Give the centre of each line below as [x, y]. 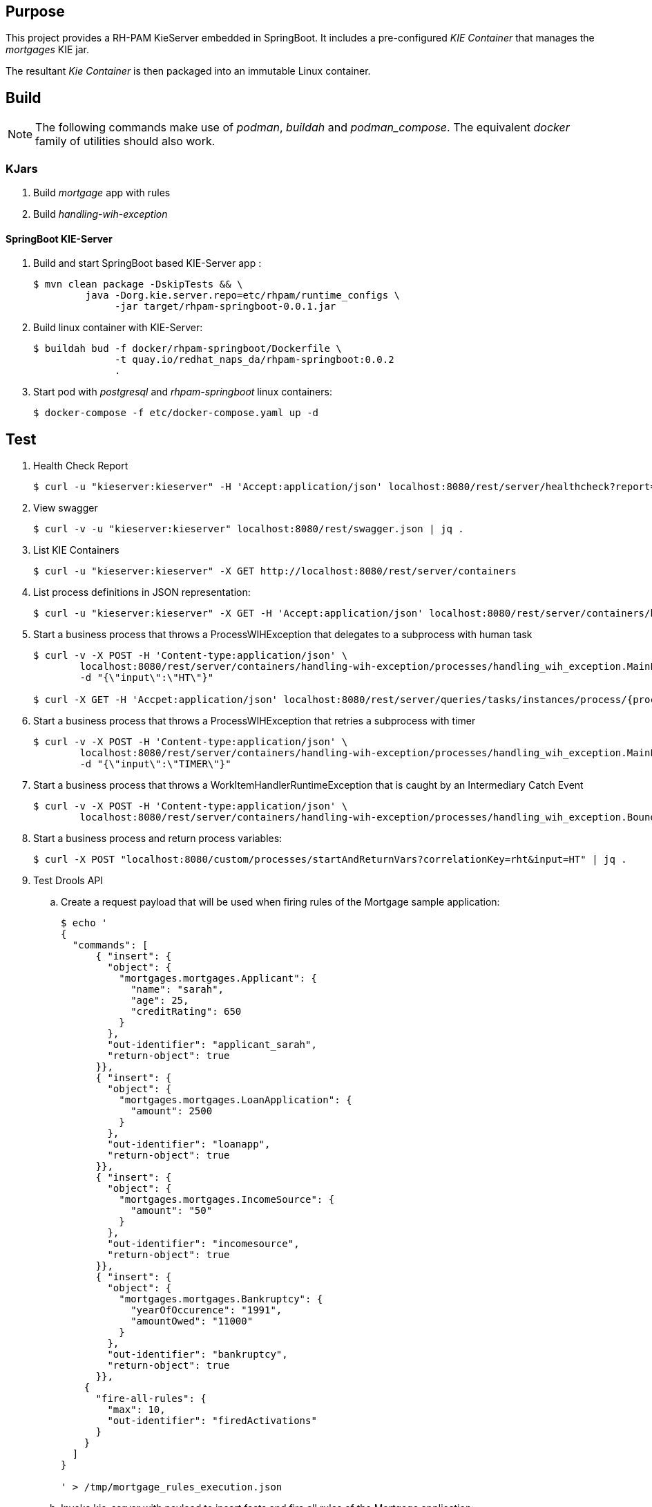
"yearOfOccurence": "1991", [207, 1310]
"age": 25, [160, 1001]
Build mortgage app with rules [102, 193]
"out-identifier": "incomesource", [203, 1244]
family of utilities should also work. [125, 141]
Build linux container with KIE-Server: [118, 328]
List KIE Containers [76, 550]
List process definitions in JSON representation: [142, 592]
